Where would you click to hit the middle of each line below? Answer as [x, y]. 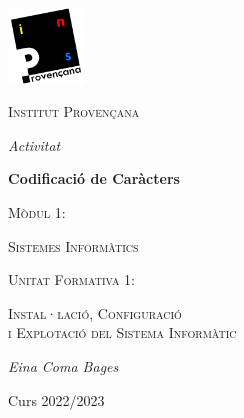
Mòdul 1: [37, 211]
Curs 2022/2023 [56, 399]
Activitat [34, 144]
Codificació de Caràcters [94, 178]
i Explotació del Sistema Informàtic [122, 332]
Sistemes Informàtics [73, 245]
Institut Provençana [74, 111]
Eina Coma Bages [63, 365]
